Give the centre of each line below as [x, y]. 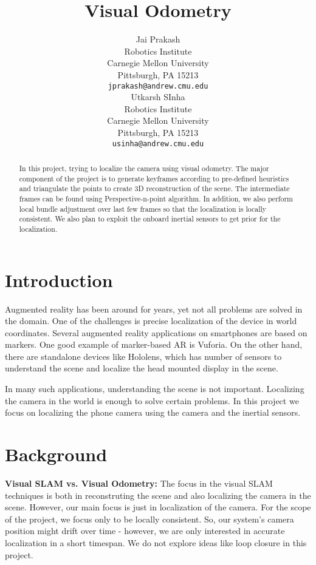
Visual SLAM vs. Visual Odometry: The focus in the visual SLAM [139, 483]
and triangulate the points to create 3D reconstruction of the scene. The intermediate [154, 188]
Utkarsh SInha [158, 97]
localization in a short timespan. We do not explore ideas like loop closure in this [156, 542]
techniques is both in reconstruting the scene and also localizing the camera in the [158, 495]
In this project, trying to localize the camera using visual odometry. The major [144, 168]
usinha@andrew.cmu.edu [158, 144]
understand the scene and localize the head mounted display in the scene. [142, 368]
